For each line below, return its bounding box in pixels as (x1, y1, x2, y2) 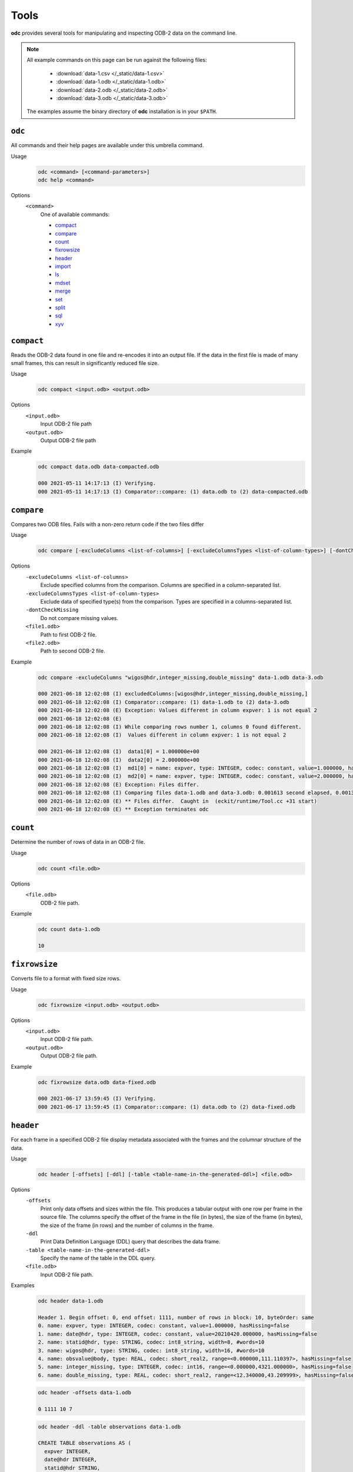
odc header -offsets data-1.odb (38, 1390, 132, 1396)
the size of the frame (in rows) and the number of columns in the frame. (40, 1222, 214, 1229)
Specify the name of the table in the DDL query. (40, 1255, 156, 1262)
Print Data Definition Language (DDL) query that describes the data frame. (40, 1238, 221, 1245)
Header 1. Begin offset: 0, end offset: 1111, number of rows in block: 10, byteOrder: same (38, 1314, 314, 1321)
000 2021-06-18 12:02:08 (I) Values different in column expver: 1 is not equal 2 (38, 732, 287, 738)
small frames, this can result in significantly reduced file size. (11, 360, 159, 367)
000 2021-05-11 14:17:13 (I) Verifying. (38, 480, 156, 487)
